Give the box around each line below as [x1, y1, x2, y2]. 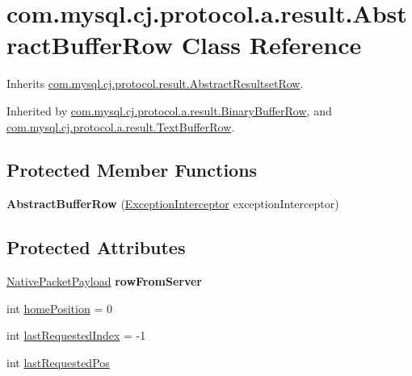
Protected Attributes [6, 235, 186, 260]
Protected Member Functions [6, 157, 258, 182]
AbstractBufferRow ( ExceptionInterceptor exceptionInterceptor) [6, 195, 339, 212]
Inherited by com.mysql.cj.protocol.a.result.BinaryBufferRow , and [6, 102, 332, 119]
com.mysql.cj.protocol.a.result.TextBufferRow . [6, 118, 235, 135]
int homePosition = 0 [6, 299, 112, 316]
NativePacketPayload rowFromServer [6, 273, 202, 290]
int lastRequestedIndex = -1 [6, 327, 146, 344]
